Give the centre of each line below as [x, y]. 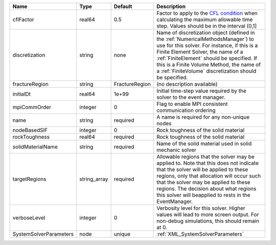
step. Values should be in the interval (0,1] [207, 26]
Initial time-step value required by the [201, 91]
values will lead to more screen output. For [208, 215]
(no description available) [187, 84]
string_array [94, 179]
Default [123, 6]
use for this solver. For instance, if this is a [207, 45]
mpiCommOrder [32, 107]
